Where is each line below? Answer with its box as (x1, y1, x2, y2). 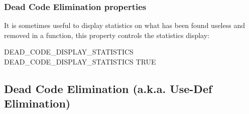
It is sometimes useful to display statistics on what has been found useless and (4, 20, 245, 30)
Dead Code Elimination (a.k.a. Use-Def (4, 80, 212, 96)
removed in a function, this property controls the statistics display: (4, 29, 209, 40)
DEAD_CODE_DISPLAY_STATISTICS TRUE (4, 56, 156, 66)
